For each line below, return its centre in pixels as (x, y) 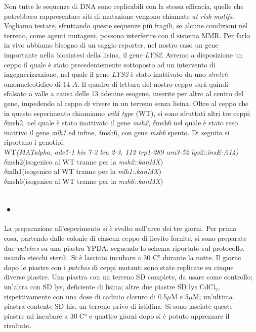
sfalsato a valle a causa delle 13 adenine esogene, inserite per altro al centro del (124, 93)
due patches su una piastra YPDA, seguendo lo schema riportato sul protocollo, (125, 248)
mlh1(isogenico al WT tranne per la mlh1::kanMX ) (84, 171)
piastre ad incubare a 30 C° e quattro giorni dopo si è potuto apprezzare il (117, 315)
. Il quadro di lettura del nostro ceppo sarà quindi (153, 83)
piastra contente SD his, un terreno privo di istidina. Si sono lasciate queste (118, 306)
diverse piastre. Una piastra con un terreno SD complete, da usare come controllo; (128, 277)
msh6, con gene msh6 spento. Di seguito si (166, 132)
